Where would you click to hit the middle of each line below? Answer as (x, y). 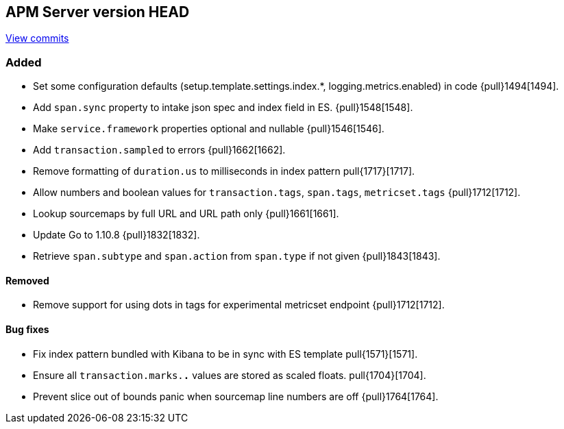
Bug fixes (27, 329)
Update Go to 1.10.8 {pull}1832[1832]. (117, 235)
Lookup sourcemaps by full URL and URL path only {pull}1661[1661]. (186, 214)
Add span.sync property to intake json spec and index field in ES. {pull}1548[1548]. (223, 108)
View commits (37, 38)
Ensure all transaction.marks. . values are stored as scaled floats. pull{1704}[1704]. (230, 375)
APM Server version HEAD (98, 12)
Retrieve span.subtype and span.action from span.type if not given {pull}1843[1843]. (237, 256)
